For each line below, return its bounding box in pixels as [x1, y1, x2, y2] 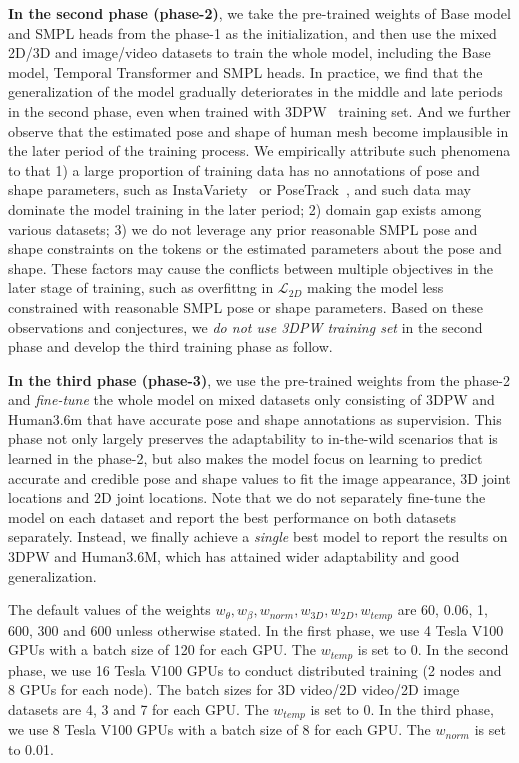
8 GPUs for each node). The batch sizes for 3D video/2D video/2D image [8, 679, 460, 700]
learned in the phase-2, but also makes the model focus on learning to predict [8, 448, 483, 469]
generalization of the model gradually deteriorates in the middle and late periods [8, 81, 503, 102]
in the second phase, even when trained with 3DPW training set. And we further [8, 100, 511, 121]
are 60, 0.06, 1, [397, 599, 488, 620]
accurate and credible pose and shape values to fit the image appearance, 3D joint [8, 467, 511, 488]
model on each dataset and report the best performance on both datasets [8, 506, 457, 527]
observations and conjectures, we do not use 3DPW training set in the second [8, 316, 483, 337]
